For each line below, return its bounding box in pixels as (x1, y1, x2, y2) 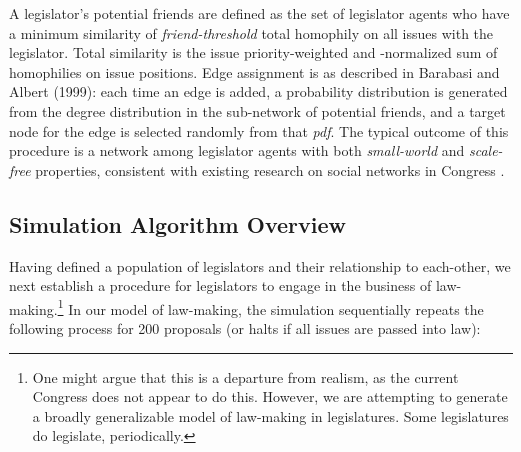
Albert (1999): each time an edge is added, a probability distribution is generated (9, 81, 508, 102)
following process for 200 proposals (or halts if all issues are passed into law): (9, 317, 481, 338)
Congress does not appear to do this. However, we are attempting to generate (32, 386, 508, 407)
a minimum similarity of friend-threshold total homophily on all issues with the (9, 22, 494, 43)
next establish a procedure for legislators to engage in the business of (9, 275, 432, 296)
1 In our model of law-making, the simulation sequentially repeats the (57, 295, 484, 319)
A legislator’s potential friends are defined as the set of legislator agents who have (9, 3, 510, 23)
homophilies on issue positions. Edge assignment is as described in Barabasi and (9, 61, 500, 82)
